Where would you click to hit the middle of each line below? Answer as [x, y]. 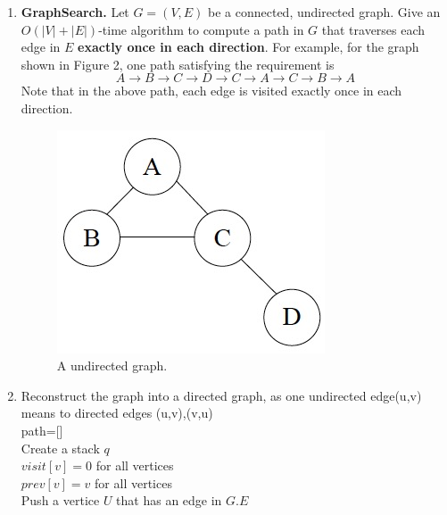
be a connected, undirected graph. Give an [324, 12]
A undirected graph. [112, 365]
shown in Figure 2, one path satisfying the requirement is [178, 64]
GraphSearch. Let [75, 12]
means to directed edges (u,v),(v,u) [117, 413]
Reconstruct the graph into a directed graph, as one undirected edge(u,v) [221, 395]
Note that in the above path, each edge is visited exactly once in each [211, 91]
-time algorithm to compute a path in [201, 29]
